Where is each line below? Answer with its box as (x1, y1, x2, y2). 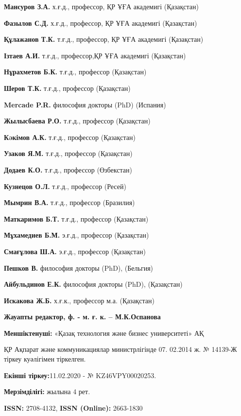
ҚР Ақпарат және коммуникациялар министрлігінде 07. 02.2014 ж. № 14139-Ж (4, 344, 237, 354)
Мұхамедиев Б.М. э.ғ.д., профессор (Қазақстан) (4, 230, 149, 240)
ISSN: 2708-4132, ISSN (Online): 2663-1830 (4, 402, 143, 413)
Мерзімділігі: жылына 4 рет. (4, 386, 90, 397)
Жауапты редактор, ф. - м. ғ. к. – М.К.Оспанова (4, 312, 161, 322)
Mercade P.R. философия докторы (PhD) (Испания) (4, 99, 166, 109)
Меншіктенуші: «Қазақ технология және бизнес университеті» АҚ (4, 328, 204, 338)
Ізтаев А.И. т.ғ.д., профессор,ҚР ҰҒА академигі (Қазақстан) (4, 50, 186, 60)
